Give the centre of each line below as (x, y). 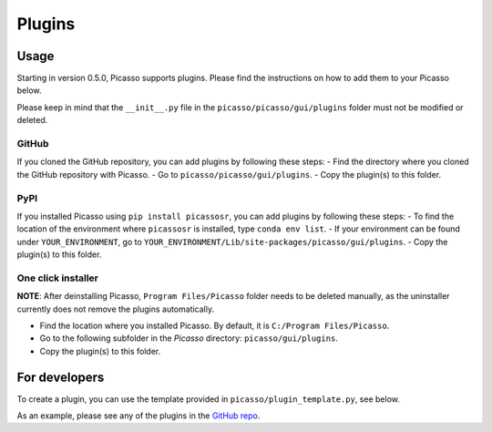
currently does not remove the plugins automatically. (115, 309)
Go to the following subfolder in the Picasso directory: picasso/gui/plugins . (189, 338)
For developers (61, 377)
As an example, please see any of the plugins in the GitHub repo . (138, 416)
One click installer (58, 278)
